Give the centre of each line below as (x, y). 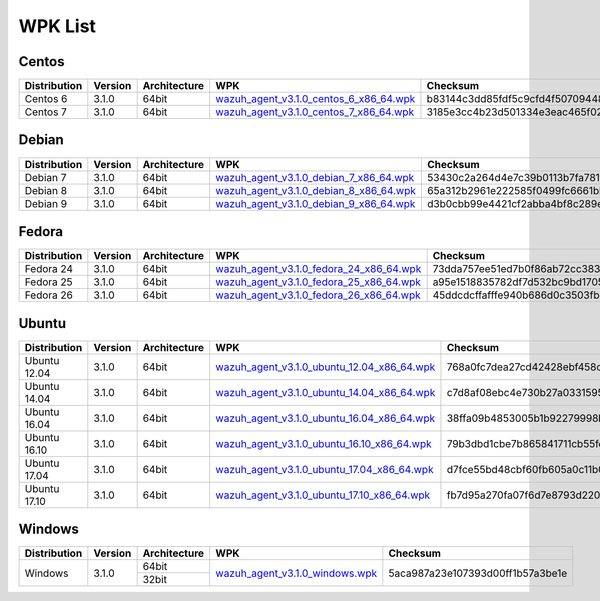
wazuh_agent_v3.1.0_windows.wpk (296, 573)
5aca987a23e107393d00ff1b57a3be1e (478, 573)
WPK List (57, 26)
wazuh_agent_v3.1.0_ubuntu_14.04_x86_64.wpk (325, 392)
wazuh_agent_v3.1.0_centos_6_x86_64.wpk (315, 99)
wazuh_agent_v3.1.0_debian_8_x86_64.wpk (316, 190)
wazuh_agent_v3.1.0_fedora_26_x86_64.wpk (318, 295)
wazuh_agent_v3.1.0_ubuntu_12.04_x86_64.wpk (325, 367)
